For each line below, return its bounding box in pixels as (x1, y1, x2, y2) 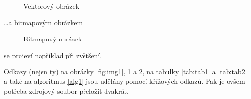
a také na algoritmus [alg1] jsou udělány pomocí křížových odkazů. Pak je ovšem (4, 76, 245, 86)
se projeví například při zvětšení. (4, 50, 102, 60)
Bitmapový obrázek (23, 34, 82, 44)
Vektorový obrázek (23, 1, 80, 11)
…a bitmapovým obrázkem (4, 17, 83, 27)
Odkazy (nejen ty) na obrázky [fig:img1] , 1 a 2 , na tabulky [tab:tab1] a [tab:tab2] (4, 66, 247, 77)
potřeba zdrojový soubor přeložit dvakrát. (4, 85, 129, 96)
